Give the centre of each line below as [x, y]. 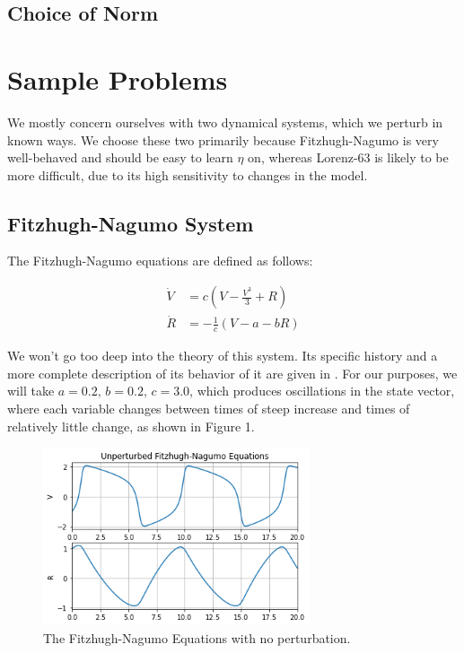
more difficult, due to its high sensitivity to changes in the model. [188, 174]
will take [31, 391]
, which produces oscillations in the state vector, [322, 391]
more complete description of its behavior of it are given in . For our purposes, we [232, 373]
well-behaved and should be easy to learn [120, 157]
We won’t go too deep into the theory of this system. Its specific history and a [223, 356]
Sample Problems [118, 78]
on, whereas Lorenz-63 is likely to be [348, 157]
